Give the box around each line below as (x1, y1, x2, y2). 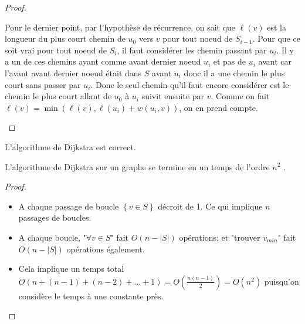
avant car (258, 55, 292, 67)
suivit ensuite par (141, 90, 205, 102)
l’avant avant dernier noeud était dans (5, 66, 142, 79)
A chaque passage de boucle (18, 200, 119, 212)
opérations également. (66, 242, 145, 255)
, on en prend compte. (179, 101, 258, 113)
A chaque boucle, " (18, 231, 86, 243)
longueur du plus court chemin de (5, 32, 126, 45)
